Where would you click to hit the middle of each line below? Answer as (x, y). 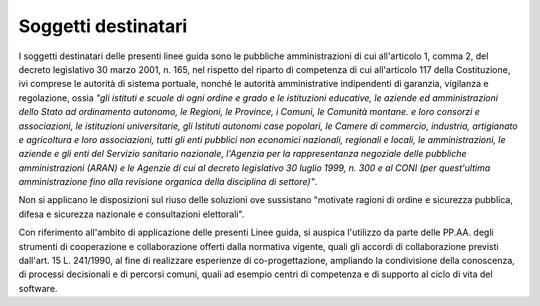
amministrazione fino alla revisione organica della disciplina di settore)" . (168, 182)
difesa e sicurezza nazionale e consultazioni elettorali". (131, 214)
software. (38, 288)
